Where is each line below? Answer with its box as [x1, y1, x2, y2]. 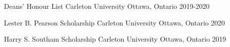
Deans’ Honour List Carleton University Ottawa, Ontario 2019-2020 [4, 1, 210, 11]
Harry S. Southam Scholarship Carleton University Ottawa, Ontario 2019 [4, 34, 226, 44]
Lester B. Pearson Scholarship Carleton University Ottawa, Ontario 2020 [4, 17, 225, 27]
